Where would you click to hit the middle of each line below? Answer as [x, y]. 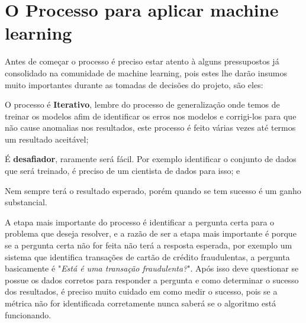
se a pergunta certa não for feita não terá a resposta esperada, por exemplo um [149, 245]
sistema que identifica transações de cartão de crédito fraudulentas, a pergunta [147, 256]
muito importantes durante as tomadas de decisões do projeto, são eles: [134, 84]
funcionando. [28, 314]
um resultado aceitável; [47, 139]
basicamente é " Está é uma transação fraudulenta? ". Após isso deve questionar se [152, 268]
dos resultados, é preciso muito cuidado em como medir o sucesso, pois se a [141, 291]
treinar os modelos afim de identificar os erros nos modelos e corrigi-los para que [151, 116]
